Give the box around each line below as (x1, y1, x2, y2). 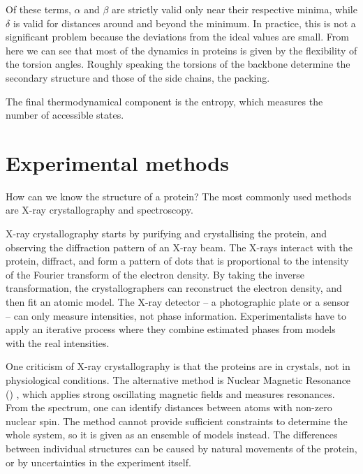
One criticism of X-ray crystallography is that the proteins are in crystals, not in (6, 359, 350, 373)
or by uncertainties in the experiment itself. (6, 454, 191, 469)
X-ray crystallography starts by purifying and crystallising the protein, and (6, 226, 327, 241)
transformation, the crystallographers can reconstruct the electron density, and (6, 281, 342, 295)
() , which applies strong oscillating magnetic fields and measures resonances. (6, 386, 335, 401)
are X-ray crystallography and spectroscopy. (6, 202, 193, 217)
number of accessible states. (6, 108, 124, 122)
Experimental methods (6, 148, 229, 177)
